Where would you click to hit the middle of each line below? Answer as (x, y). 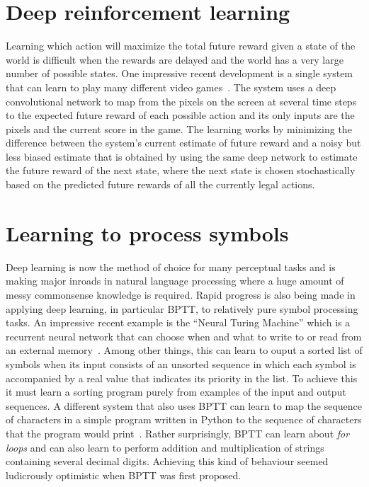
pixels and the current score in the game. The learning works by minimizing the (179, 128)
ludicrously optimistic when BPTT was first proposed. (124, 475)
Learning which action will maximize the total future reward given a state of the (181, 46)
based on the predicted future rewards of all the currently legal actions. (160, 184)
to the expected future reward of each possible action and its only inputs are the (180, 115)
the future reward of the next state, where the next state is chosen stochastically (181, 170)
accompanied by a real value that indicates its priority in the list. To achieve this (182, 378)
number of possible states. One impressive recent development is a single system (180, 73)
